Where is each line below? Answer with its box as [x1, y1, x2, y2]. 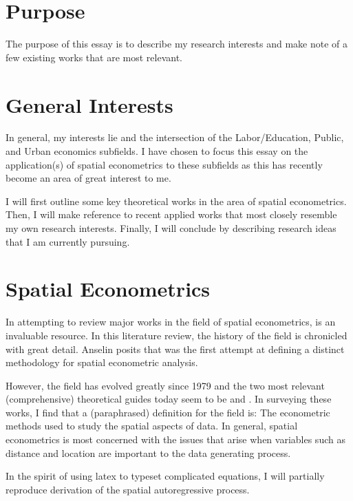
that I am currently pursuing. [6, 234, 130, 248]
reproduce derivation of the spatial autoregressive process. [6, 482, 250, 496]
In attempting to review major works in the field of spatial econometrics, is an [6, 315, 336, 329]
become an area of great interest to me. [6, 171, 171, 185]
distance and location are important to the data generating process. [6, 445, 291, 460]
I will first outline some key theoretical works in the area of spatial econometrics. [6, 193, 347, 208]
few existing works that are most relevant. [6, 50, 182, 64]
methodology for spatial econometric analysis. [6, 355, 198, 370]
